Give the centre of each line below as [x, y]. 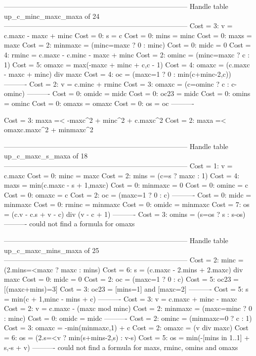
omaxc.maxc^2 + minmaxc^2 [49, 129]
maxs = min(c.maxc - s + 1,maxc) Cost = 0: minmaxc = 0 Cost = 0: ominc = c [126, 185]
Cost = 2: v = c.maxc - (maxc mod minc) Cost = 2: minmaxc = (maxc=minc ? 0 [128, 308]
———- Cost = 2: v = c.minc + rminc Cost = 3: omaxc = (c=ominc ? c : [117, 83]
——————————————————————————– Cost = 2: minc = [124, 260]
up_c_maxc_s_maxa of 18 [46, 156]
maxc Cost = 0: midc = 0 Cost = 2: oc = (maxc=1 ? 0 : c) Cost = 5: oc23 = [121, 279]
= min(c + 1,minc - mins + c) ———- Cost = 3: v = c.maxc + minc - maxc [121, 298]
